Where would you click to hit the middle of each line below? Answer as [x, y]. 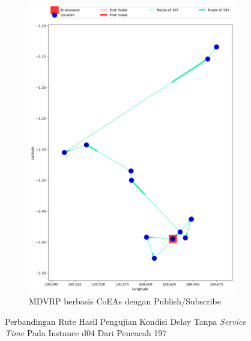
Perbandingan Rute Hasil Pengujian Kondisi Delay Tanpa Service [125, 321]
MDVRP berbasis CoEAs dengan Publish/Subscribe [125, 301]
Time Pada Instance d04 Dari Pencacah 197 [86, 333]
